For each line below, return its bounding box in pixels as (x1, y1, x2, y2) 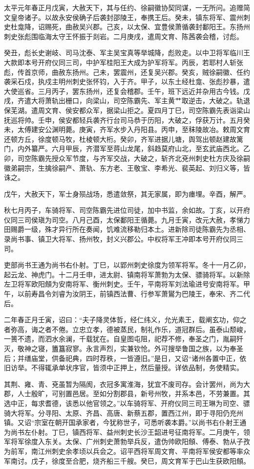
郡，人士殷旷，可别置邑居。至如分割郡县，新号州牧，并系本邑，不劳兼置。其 (4, 388, 250, 399)
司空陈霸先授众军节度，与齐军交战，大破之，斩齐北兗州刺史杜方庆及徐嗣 (17, 153, 250, 163)
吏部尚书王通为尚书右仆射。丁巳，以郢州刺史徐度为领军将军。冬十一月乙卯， (4, 260, 250, 270)
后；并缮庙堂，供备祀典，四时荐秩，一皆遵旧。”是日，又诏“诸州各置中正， (4, 353, 240, 363)
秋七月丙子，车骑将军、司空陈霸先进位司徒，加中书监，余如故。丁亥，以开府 (4, 205, 250, 215)
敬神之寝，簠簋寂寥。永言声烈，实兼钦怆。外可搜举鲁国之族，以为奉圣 (17, 343, 243, 353)
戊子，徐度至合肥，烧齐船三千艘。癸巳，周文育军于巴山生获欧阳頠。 (31, 455, 250, 466)
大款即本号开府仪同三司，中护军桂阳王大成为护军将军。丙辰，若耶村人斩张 (4, 57, 243, 67)
